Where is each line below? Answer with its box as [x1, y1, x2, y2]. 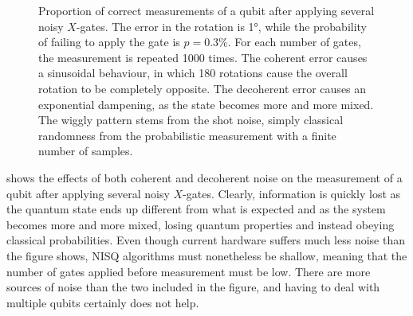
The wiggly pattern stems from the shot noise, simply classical [38, 111, 344, 128]
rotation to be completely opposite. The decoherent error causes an [38, 80, 367, 96]
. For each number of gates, [227, 33, 361, 50]
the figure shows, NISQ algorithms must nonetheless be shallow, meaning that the [6, 247, 407, 263]
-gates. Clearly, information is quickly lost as [183, 185, 401, 201]
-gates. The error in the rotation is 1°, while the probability [76, 18, 368, 34]
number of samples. [38, 142, 133, 159]
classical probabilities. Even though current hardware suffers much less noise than [6, 232, 405, 248]
